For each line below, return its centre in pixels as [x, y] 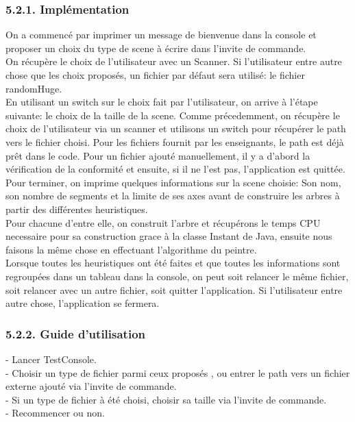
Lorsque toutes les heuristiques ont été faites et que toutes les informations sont [173, 263]
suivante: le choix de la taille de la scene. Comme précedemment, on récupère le [173, 115]
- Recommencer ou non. [55, 413]
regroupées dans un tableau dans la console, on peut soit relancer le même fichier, [177, 276]
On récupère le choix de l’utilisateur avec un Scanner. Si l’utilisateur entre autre [174, 61]
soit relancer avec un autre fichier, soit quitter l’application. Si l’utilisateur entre [174, 289]
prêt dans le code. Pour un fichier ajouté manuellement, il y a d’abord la [158, 155]
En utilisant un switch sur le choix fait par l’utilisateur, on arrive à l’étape [162, 102]
